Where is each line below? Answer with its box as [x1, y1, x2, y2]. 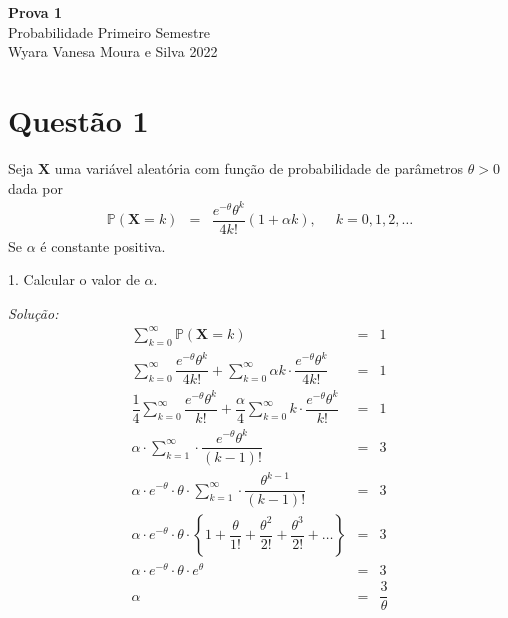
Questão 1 [8, 99, 149, 140]
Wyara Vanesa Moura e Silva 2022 [8, 41, 218, 62]
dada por [8, 177, 63, 198]
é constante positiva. [40, 235, 166, 256]
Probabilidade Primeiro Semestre [8, 21, 211, 42]
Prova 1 [8, 2, 63, 22]
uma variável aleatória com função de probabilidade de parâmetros [54, 157, 464, 178]
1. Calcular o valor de [8, 269, 140, 290]
